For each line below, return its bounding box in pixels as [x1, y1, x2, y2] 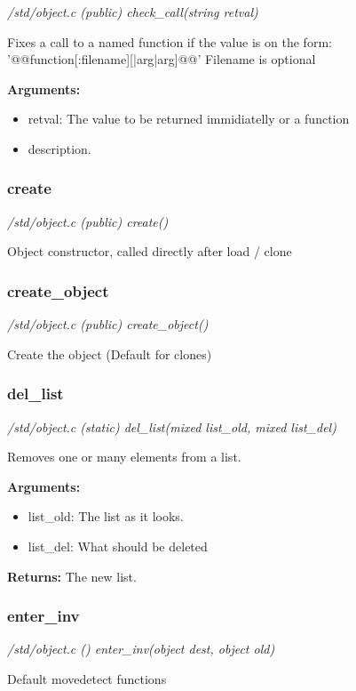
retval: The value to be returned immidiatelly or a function [28, 109, 350, 128]
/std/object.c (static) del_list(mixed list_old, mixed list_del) [7, 417, 336, 436]
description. [28, 139, 91, 157]
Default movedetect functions [7, 669, 167, 687]
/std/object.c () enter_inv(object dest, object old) [7, 639, 275, 658]
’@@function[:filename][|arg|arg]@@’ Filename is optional [7, 50, 316, 68]
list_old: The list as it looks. [28, 507, 184, 526]
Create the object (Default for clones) [7, 344, 212, 363]
